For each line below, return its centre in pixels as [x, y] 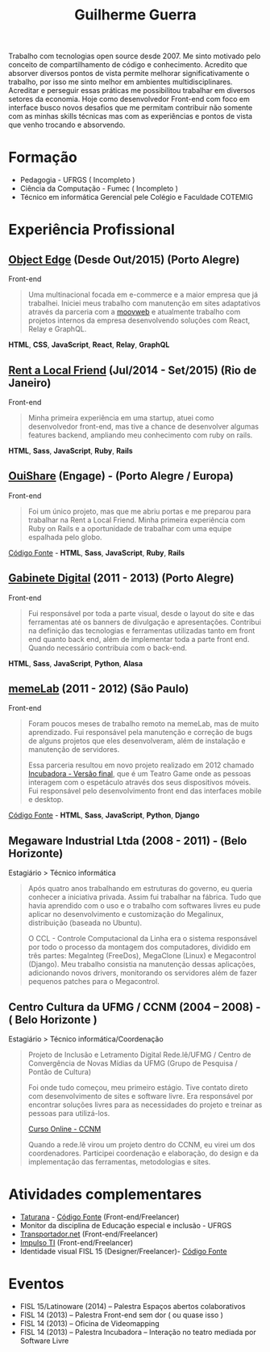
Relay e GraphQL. [57, 329]
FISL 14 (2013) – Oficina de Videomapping [89, 1323]
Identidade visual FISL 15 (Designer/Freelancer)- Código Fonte [123, 1251]
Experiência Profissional [92, 230]
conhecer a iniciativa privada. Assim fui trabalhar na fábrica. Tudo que [145, 897]
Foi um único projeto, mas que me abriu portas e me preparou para [139, 511]
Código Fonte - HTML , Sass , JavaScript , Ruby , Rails [97, 552]
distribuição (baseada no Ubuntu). [85, 923]
